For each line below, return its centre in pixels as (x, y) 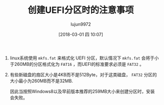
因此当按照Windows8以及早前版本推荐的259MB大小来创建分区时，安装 (82, 91)
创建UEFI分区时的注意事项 (81, 10)
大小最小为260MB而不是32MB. (41, 81)
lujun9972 (81, 24)
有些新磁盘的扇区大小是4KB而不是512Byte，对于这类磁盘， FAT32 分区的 (83, 74)
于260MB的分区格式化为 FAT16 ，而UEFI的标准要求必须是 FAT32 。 (77, 64)
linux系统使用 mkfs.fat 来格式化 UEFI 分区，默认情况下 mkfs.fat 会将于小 (84, 58)
